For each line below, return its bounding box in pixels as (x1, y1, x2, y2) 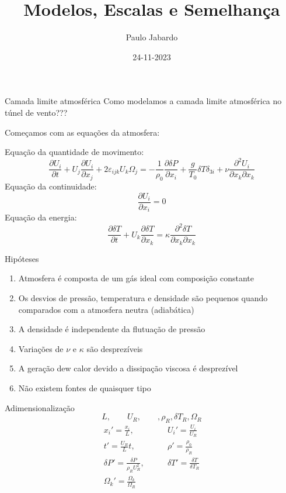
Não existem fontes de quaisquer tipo (18, 381, 151, 394)
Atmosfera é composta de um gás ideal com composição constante (18, 272, 254, 284)
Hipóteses (5, 252, 39, 264)
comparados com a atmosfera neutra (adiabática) (18, 303, 194, 315)
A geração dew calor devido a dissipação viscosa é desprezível (18, 362, 238, 374)
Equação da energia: (5, 211, 77, 223)
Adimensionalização (5, 401, 75, 413)
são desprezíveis (86, 342, 143, 354)
